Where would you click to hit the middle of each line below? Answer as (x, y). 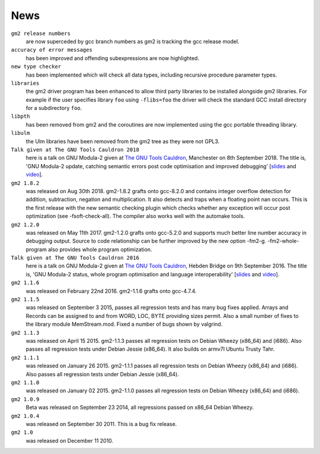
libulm (20, 133)
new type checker (36, 67)
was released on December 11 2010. (70, 440)
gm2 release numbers (41, 33)
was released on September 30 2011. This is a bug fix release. (101, 424)
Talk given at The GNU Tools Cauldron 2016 (75, 258)
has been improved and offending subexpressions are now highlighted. (113, 58)
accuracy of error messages (52, 50)
